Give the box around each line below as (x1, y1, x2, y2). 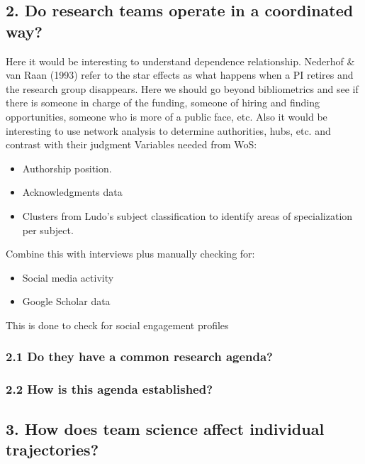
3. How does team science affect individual (6, 417, 325, 439)
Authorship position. (22, 160, 112, 175)
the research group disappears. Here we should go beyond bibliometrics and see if (6, 81, 359, 96)
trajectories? (6, 438, 99, 460)
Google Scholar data (22, 294, 111, 309)
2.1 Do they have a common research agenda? (6, 348, 273, 365)
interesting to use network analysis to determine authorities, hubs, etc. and (6, 123, 331, 138)
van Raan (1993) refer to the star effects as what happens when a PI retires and (6, 67, 354, 82)
